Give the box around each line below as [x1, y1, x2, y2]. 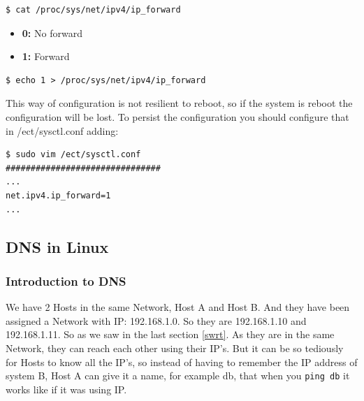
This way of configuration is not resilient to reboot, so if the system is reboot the [6, 96, 353, 110]
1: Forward [22, 49, 70, 64]
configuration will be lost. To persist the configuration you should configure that [6, 109, 349, 124]
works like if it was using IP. [6, 381, 127, 396]
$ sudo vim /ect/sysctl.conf [6, 150, 141, 160]
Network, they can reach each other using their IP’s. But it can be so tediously [6, 340, 344, 355]
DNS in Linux [6, 235, 109, 257]
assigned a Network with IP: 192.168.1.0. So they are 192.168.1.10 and [6, 313, 307, 328]
